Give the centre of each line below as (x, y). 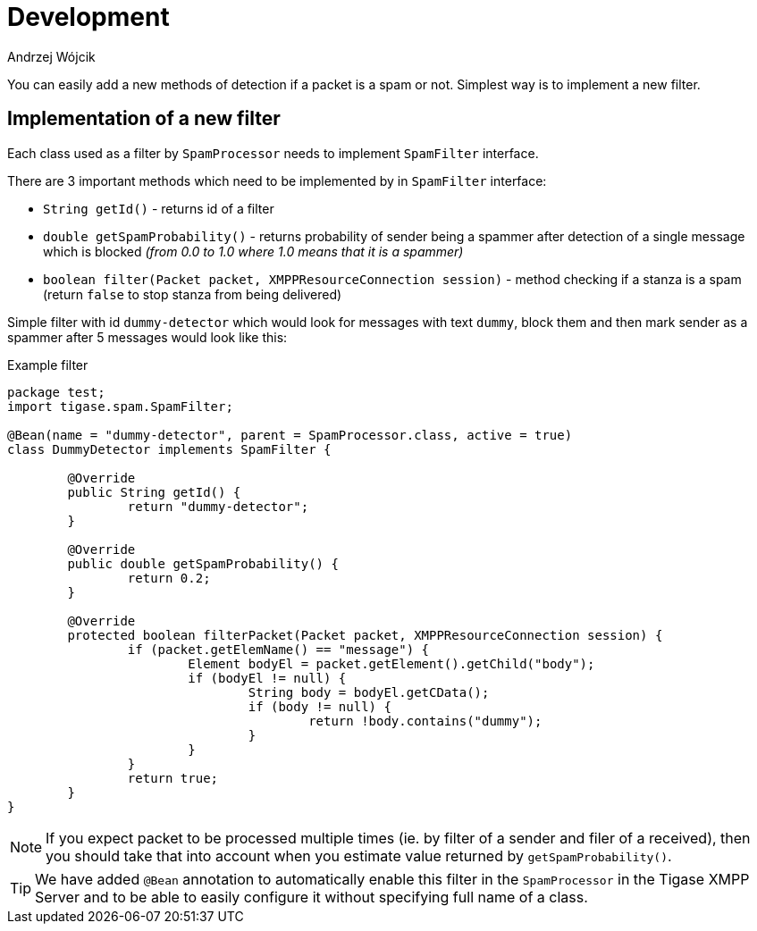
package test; (56, 392)
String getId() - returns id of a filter (159, 208)
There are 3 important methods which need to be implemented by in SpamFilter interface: (277, 180)
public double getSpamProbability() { (203, 563)
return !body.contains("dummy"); (425, 721)
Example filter (48, 365)
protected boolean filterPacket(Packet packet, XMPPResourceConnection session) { (365, 635)
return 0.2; (169, 578)
